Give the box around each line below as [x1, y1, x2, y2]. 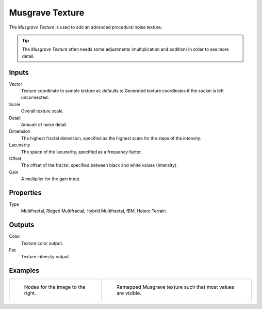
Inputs [9, 68, 29, 77]
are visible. [116, 290, 142, 296]
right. [24, 290, 36, 296]
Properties [9, 188, 42, 197]
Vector [9, 81, 23, 87]
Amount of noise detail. [21, 122, 68, 127]
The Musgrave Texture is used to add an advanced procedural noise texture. [9, 24, 163, 30]
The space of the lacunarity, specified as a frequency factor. [21, 149, 142, 154]
